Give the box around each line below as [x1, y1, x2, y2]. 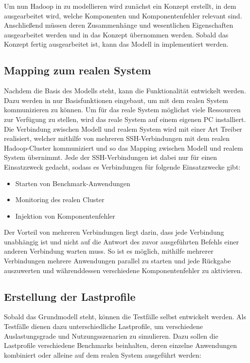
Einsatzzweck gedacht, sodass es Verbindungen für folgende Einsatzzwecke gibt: [4, 161, 241, 172]
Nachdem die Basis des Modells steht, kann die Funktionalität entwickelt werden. [4, 86, 246, 96]
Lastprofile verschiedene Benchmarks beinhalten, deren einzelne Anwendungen [4, 340, 237, 350]
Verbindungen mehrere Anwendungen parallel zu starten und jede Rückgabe [4, 256, 231, 266]
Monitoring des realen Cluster [15, 194, 105, 205]
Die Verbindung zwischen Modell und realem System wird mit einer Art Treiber [4, 123, 242, 134]
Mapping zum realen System [4, 63, 151, 78]
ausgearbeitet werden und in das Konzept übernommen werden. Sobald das [4, 29, 229, 39]
